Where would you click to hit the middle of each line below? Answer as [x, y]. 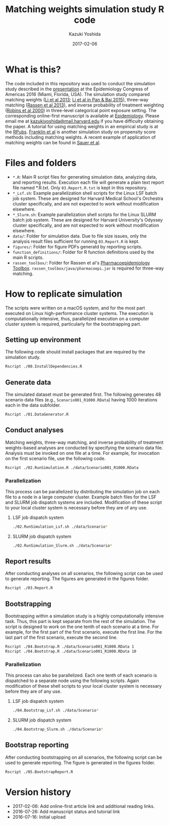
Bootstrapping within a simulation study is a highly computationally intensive [84, 616]
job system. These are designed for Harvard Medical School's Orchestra [88, 198]
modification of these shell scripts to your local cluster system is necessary [83, 686]
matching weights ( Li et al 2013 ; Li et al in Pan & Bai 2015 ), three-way [77, 99]
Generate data [28, 382]
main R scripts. [28, 257]
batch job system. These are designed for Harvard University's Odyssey [88, 220]
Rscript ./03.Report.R [29, 588]
